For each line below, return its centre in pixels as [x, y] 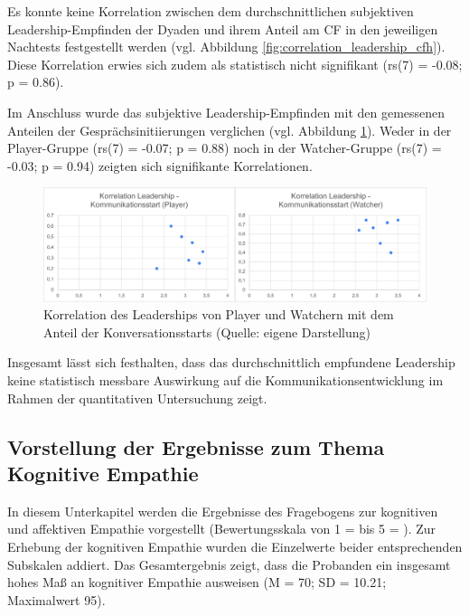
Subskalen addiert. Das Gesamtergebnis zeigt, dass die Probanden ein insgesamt [229, 564]
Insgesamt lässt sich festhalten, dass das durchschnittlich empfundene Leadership [231, 362]
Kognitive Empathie [103, 473]
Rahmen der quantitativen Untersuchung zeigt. [137, 398]
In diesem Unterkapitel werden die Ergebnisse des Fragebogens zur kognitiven [223, 511]
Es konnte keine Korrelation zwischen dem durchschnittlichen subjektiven [211, 11]
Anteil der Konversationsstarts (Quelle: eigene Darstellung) [207, 332]
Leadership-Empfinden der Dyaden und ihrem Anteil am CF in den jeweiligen [223, 28]
